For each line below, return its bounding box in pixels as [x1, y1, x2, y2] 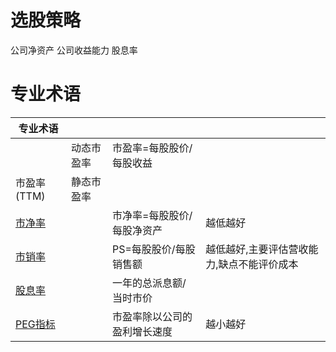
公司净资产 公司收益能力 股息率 [10, 44, 138, 56]
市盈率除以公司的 [112, 309, 193, 323]
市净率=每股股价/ [112, 208, 193, 222]
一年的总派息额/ [112, 276, 187, 290]
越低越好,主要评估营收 [205, 242, 309, 256]
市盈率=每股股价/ [112, 141, 193, 155]
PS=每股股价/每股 [112, 242, 196, 256]
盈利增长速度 [112, 324, 173, 338]
